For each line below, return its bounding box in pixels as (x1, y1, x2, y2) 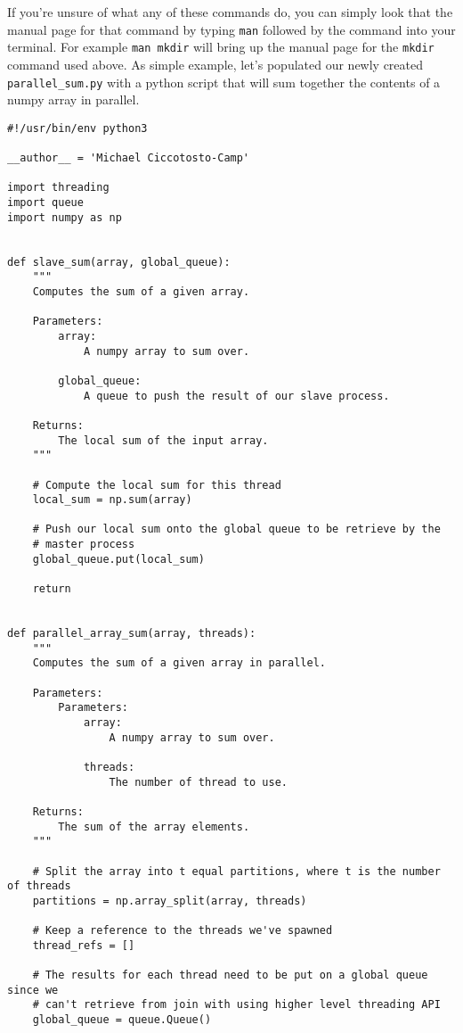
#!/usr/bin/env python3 (7, 121, 148, 135)
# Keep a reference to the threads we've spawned (32, 924, 333, 938)
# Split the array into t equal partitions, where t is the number (32, 864, 441, 878)
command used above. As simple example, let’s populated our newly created (7, 54, 424, 73)
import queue (7, 196, 84, 210)
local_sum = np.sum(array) (32, 493, 192, 507)
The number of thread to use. (109, 775, 288, 789)
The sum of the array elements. (58, 820, 250, 833)
